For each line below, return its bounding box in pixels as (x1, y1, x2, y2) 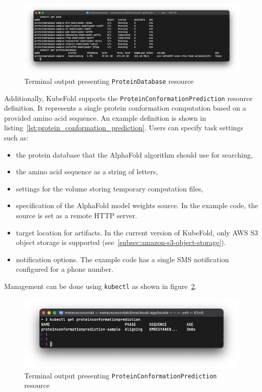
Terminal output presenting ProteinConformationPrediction (24, 370, 217, 380)
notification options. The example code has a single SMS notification (16, 254, 229, 264)
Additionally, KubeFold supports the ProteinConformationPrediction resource (4, 92, 253, 103)
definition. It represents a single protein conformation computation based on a (4, 103, 246, 113)
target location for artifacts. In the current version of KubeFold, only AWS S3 (16, 227, 258, 237)
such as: (4, 132, 28, 142)
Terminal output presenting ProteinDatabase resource (24, 75, 194, 86)
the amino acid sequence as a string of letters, (16, 166, 158, 177)
